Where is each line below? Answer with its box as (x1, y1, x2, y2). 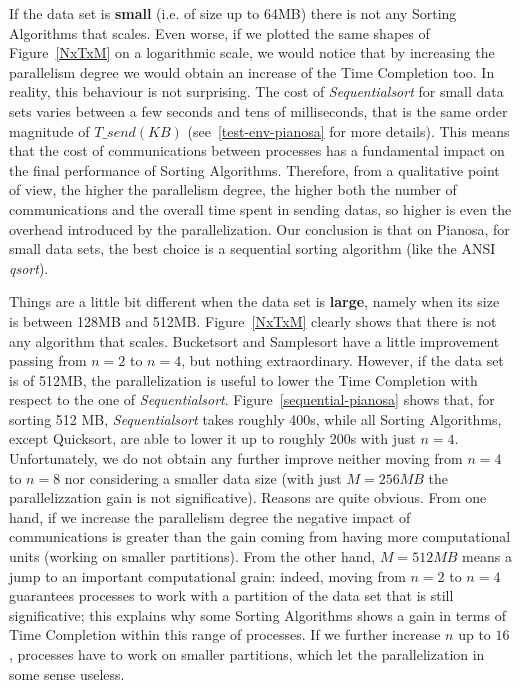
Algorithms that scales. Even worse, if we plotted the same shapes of (9, 22, 430, 43)
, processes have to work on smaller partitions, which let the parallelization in (9, 644, 485, 664)
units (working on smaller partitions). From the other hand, (9, 546, 376, 567)
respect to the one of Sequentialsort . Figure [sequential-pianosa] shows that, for (9, 389, 495, 410)
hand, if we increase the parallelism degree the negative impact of (9, 506, 411, 527)
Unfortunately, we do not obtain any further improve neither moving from (9, 448, 463, 469)
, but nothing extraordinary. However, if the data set (181, 350, 504, 371)
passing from (9, 350, 87, 371)
